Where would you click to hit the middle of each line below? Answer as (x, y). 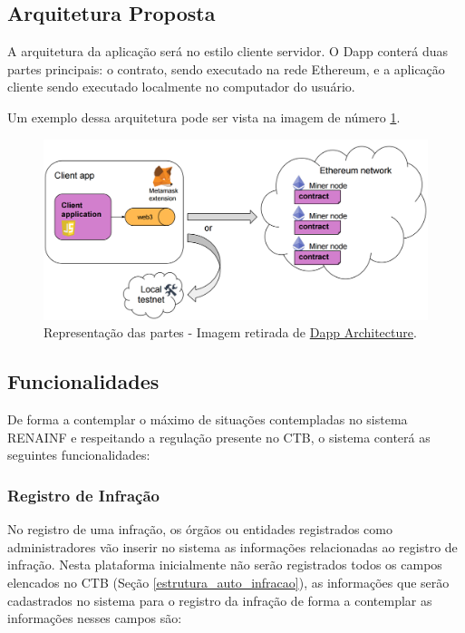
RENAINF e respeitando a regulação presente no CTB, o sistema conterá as (219, 437)
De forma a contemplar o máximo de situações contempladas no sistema (208, 419)
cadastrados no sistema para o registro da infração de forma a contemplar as (220, 600)
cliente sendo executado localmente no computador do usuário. (181, 87)
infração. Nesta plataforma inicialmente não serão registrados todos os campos (225, 565)
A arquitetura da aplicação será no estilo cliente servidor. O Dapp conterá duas (228, 51)
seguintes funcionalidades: (79, 455)
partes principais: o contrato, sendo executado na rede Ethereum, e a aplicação (226, 68)
